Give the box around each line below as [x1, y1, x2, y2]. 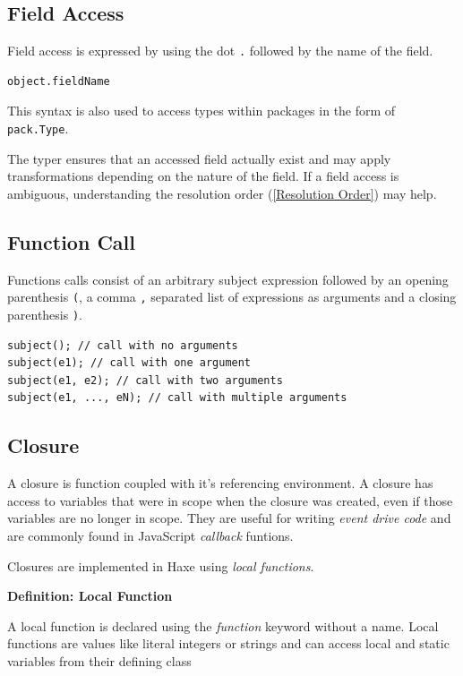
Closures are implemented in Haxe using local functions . [7, 556, 314, 575]
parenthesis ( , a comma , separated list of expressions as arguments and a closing [7, 287, 457, 306]
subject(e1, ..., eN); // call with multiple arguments [7, 391, 347, 405]
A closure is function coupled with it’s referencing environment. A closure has [7, 474, 433, 492]
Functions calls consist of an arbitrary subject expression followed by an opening [7, 270, 449, 288]
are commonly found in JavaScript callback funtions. [7, 526, 294, 544]
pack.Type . [7, 119, 69, 138]
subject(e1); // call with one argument [7, 356, 252, 370]
